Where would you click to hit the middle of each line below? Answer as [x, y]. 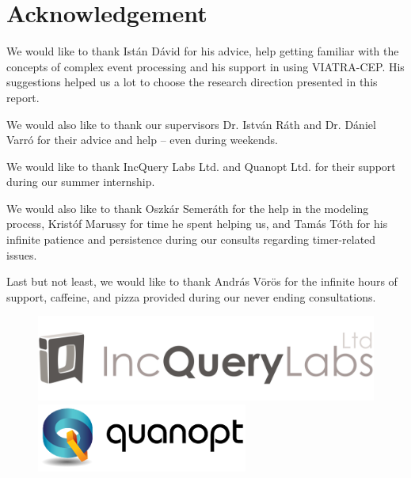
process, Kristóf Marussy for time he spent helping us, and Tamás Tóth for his [197, 224]
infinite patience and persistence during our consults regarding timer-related [191, 239]
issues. [22, 254]
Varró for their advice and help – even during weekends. [142, 140]
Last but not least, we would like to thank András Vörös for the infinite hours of [202, 281]
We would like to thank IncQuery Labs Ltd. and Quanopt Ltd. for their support [201, 166]
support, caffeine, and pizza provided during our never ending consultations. [191, 296]
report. [23, 97]
